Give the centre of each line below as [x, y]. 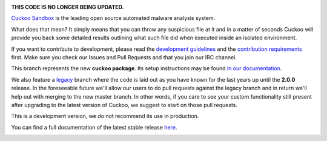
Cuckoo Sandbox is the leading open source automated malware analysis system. [113, 18]
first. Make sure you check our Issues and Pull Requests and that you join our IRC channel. [124, 57]
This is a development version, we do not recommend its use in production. [105, 116]
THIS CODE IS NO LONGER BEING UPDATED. [68, 7]
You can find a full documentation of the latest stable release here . [94, 127]
